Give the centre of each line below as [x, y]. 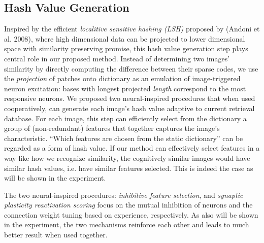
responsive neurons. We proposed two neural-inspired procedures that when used [130, 98]
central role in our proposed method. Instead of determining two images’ [117, 58]
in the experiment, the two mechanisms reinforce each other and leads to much [127, 224]
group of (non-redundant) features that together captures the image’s [112, 128]
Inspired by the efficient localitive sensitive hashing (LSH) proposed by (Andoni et [132, 29]
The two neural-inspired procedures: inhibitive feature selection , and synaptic [124, 195]
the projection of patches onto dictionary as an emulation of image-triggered [122, 78]
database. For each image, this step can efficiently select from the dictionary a [125, 118]
